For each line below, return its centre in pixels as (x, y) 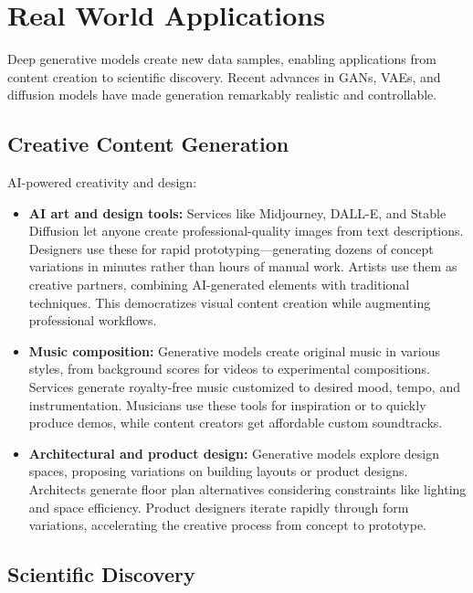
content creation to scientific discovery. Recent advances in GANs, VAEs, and (224, 76)
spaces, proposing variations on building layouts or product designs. (218, 471)
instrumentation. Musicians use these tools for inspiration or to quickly (227, 404)
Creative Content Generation (148, 144)
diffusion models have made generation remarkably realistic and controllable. (222, 95)
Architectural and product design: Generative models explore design (234, 453)
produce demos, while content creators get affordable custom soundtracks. (236, 423)
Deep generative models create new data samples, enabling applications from (222, 59)
